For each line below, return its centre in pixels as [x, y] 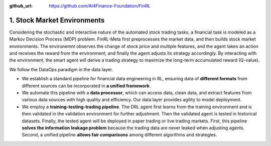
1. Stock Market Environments [57, 20]
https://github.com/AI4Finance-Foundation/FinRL [100, 6]
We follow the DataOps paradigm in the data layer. [61, 69]
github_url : [21, 6]
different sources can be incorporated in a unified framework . [86, 86]
